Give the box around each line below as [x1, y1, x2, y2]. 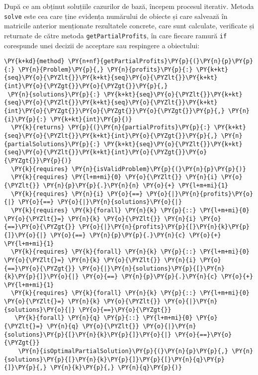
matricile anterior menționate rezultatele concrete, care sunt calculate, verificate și [4, 20, 255, 31]
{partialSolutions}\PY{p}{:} [4, 140, 100, 148]
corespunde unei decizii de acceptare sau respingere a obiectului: [4, 40, 200, 50]
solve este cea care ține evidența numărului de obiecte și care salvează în [4, 10, 228, 21]
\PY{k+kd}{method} [4, 58, 65, 65]
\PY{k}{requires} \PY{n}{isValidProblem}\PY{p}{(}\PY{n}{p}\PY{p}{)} [11, 165, 246, 173]
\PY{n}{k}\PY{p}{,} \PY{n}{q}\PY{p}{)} [50, 364, 182, 372]
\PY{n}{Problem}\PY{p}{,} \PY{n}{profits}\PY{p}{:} [18, 66, 193, 73]
